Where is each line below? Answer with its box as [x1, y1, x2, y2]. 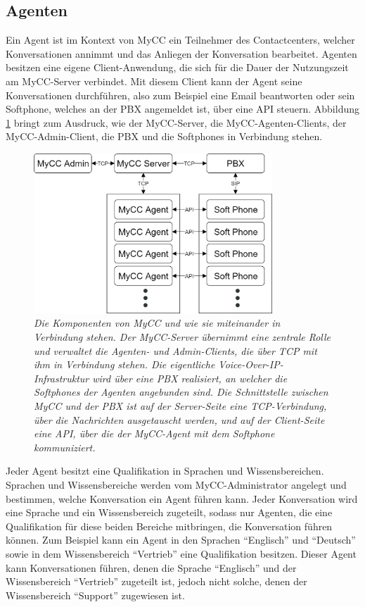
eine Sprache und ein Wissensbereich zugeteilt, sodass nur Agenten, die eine [6, 505, 333, 520]
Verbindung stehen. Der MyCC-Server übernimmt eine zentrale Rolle [34, 330, 331, 344]
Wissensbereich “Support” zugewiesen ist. [6, 587, 185, 602]
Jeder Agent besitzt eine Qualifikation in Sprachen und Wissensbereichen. [6, 463, 324, 478]
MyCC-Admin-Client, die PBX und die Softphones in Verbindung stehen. [6, 129, 323, 144]
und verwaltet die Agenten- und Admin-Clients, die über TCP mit [34, 343, 317, 358]
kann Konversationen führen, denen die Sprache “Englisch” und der [6, 560, 297, 575]
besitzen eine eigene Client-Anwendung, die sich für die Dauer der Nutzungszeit [6, 60, 349, 75]
